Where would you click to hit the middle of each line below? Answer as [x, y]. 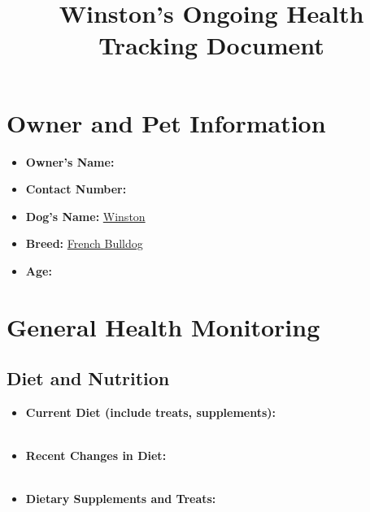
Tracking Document [211, 45]
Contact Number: [76, 189]
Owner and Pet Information [166, 122]
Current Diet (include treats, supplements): [151, 412]
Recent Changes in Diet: [96, 456]
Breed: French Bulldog [84, 243]
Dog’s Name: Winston [85, 216]
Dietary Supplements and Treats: [121, 499]
